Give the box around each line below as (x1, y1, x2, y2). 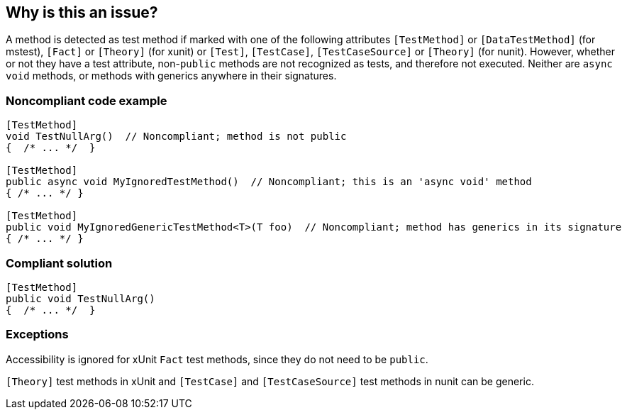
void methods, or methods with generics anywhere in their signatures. (6, 70, 337, 82)
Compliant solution (6, 255, 113, 270)
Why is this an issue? (6, 4, 158, 21)
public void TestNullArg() (6, 292, 155, 304)
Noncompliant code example (6, 93, 167, 108)
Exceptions (6, 327, 69, 342)
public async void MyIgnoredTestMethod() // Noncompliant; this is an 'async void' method (6, 176, 532, 188)
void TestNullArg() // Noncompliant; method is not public (6, 131, 347, 143)
